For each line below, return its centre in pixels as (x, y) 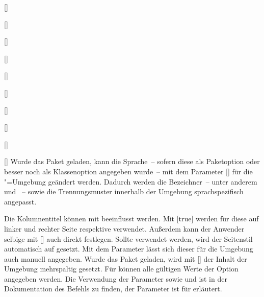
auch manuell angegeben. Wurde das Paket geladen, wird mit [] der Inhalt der (126, 258)
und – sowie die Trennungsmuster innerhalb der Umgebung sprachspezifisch (124, 191)
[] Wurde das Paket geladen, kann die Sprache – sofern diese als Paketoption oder (132, 161)
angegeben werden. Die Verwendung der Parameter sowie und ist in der (116, 278)
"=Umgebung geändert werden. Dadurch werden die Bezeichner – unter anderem (131, 181)
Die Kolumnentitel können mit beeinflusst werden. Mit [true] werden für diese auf (131, 219)
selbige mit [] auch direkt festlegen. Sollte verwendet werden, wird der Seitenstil (128, 238)
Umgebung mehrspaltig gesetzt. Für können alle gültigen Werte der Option (121, 269)
